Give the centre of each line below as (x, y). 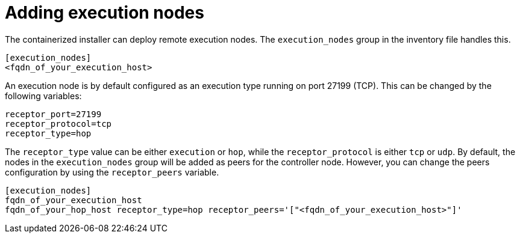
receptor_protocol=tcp (58, 124)
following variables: (43, 96)
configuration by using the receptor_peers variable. (112, 172)
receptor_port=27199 (53, 114)
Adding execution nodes (105, 13)
